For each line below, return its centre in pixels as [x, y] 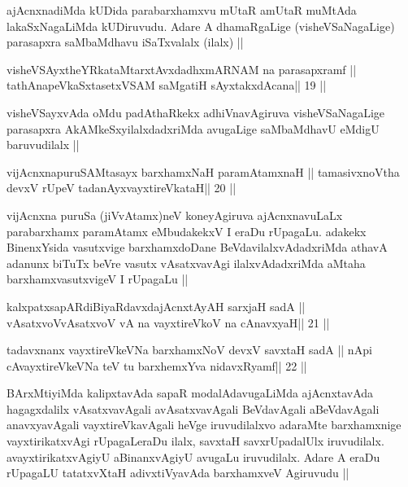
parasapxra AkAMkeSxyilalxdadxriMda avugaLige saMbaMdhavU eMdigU [193, 128]
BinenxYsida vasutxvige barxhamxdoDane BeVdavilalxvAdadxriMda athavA [197, 247]
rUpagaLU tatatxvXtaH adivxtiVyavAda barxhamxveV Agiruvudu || [178, 473]
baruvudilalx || [43, 145]
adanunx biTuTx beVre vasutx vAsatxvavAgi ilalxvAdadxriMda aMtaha [186, 263]
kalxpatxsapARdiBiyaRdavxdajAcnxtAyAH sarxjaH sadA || [156, 306]
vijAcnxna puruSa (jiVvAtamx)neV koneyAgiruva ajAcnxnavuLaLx [175, 215]
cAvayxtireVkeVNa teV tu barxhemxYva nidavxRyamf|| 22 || [157, 365]
